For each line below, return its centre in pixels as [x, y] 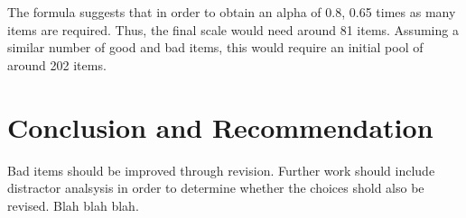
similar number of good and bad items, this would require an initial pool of [215, 47]
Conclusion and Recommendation [220, 127]
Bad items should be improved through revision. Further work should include [221, 170]
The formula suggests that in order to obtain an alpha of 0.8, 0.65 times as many [232, 12]
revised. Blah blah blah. [73, 205]
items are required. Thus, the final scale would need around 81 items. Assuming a [233, 29]
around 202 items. [57, 64]
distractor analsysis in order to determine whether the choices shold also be [216, 188]
